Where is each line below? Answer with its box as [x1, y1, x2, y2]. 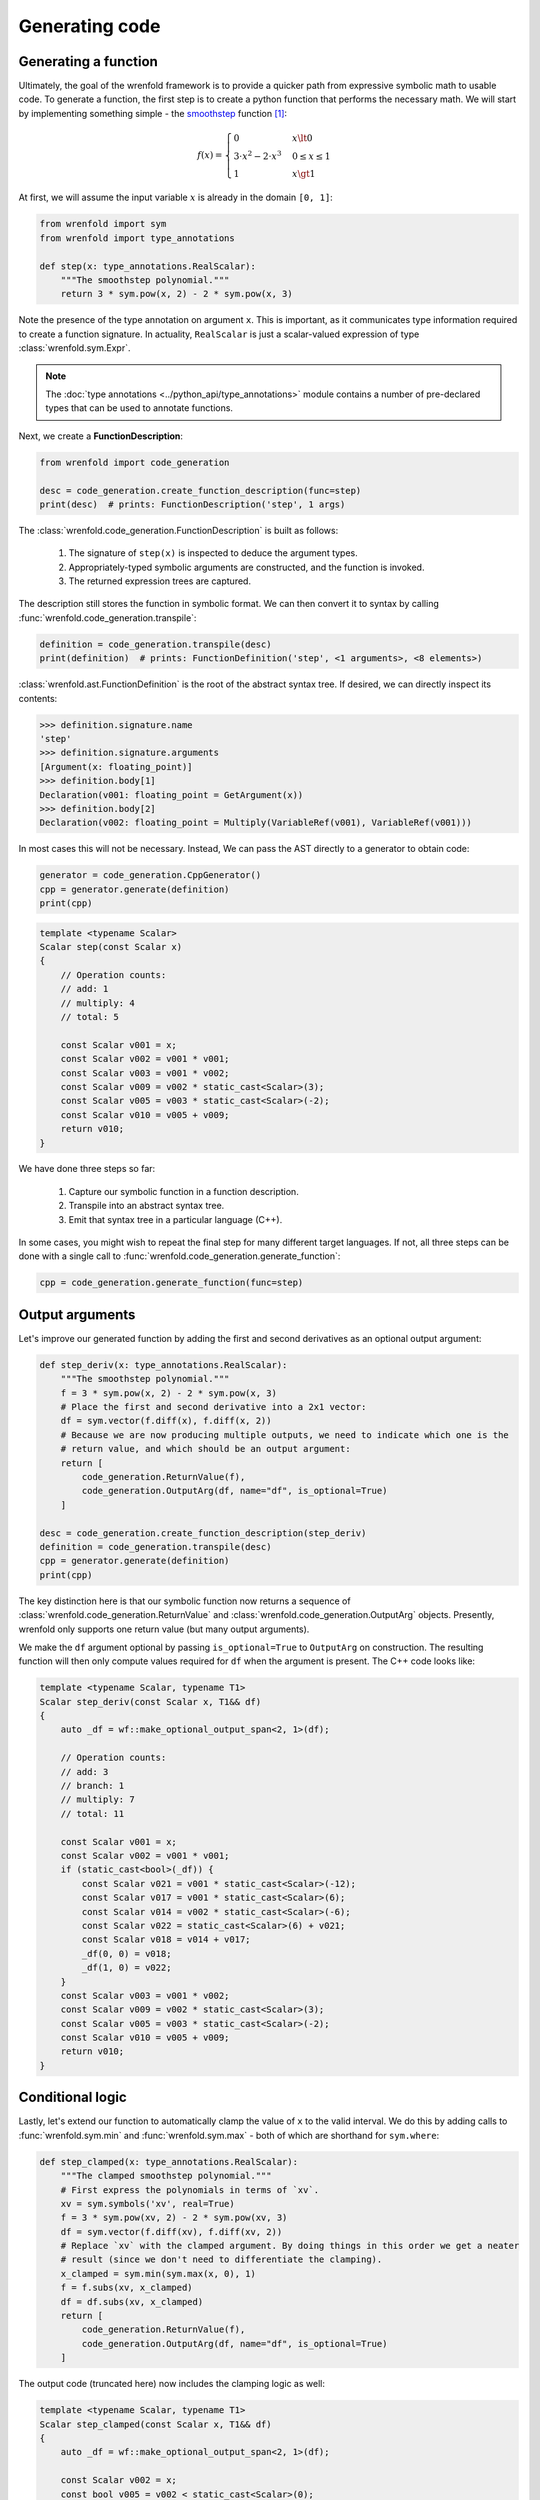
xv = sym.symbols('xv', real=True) [60, 2198, 235, 2209]
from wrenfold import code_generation [39, 456, 230, 468]
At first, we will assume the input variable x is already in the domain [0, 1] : [18, 191, 334, 204]
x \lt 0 [291, 133, 313, 144]
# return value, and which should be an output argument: [60, 1443, 351, 1455]
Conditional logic [18, 2089, 127, 2106]
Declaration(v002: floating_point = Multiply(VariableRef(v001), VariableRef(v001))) [39, 817, 472, 829]
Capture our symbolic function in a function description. [68, 1185, 299, 1197]
